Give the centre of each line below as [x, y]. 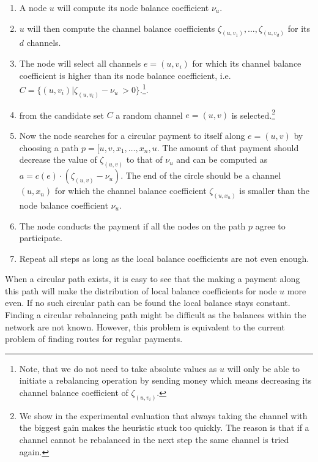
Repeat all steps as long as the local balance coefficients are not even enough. [164, 258]
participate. [41, 238]
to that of [144, 159]
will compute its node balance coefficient [133, 7]
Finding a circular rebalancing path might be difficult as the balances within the [156, 315]
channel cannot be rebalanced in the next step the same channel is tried [154, 440]
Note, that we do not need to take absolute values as [118, 368]
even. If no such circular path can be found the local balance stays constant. [148, 303]
